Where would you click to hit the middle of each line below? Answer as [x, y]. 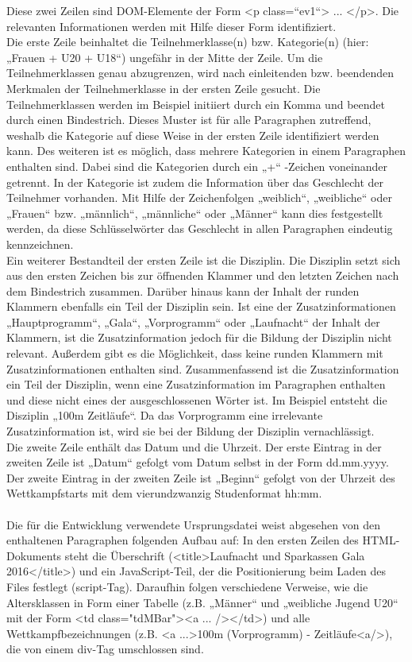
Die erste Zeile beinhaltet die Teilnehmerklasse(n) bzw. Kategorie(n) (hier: [188, 42]
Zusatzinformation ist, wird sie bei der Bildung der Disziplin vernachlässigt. [191, 431]
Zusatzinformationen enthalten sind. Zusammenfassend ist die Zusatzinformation [203, 368]
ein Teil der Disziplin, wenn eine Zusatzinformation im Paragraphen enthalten [196, 384]
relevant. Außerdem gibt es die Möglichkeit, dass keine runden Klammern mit [195, 353]
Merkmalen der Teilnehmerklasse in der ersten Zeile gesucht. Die [164, 88]
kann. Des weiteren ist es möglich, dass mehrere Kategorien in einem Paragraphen [206, 151]
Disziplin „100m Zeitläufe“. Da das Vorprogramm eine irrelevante [165, 415]
